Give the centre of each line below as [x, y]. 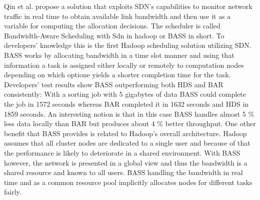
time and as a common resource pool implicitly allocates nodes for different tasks [128, 182]
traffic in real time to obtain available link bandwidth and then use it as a [117, 16]
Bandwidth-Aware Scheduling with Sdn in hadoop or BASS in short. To [114, 35]
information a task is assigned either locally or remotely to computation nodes [124, 65]
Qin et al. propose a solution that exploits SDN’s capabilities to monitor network [128, 6]
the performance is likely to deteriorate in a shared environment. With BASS [122, 152]
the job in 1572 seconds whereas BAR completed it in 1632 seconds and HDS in [126, 103]
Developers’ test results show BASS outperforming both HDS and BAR [114, 84]
